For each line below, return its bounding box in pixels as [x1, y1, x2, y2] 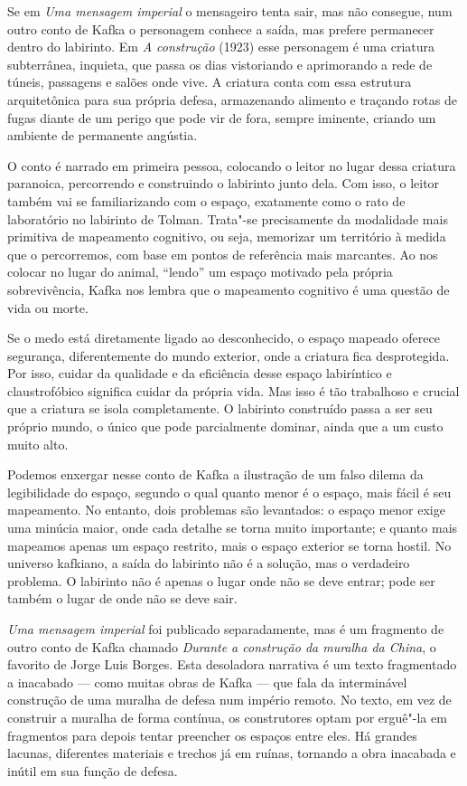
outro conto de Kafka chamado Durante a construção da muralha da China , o [7, 637, 436, 656]
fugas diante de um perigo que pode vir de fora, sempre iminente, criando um [7, 108, 436, 127]
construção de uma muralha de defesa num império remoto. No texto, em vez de [7, 690, 452, 709]
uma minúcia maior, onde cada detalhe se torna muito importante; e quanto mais [7, 518, 458, 537]
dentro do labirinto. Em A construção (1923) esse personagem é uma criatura [7, 37, 435, 56]
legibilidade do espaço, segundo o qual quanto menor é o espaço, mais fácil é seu [7, 482, 452, 501]
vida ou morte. [7, 298, 89, 317]
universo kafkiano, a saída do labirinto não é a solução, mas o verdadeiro [7, 554, 410, 573]
